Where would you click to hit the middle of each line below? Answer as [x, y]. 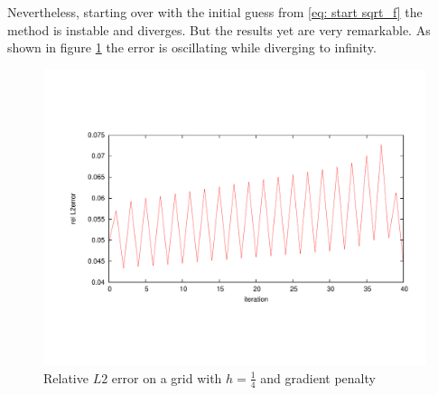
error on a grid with [167, 377]
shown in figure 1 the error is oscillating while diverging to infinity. [192, 47]
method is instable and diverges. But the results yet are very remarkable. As [219, 29]
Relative [66, 377]
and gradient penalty [318, 377]
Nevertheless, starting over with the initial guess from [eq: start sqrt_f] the [215, 12]
